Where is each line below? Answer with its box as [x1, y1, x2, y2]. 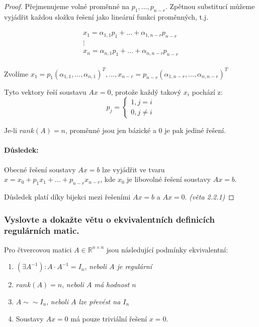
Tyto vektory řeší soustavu [4, 86, 87, 97]
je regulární [117, 261, 152, 272]
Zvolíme [4, 68, 29, 79]
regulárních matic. [4, 224, 79, 237]
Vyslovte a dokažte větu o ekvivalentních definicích [4, 213, 215, 225]
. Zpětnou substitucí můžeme [165, 1, 255, 11]
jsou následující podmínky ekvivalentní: [106, 244, 228, 254]
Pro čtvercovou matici [4, 244, 72, 254]
